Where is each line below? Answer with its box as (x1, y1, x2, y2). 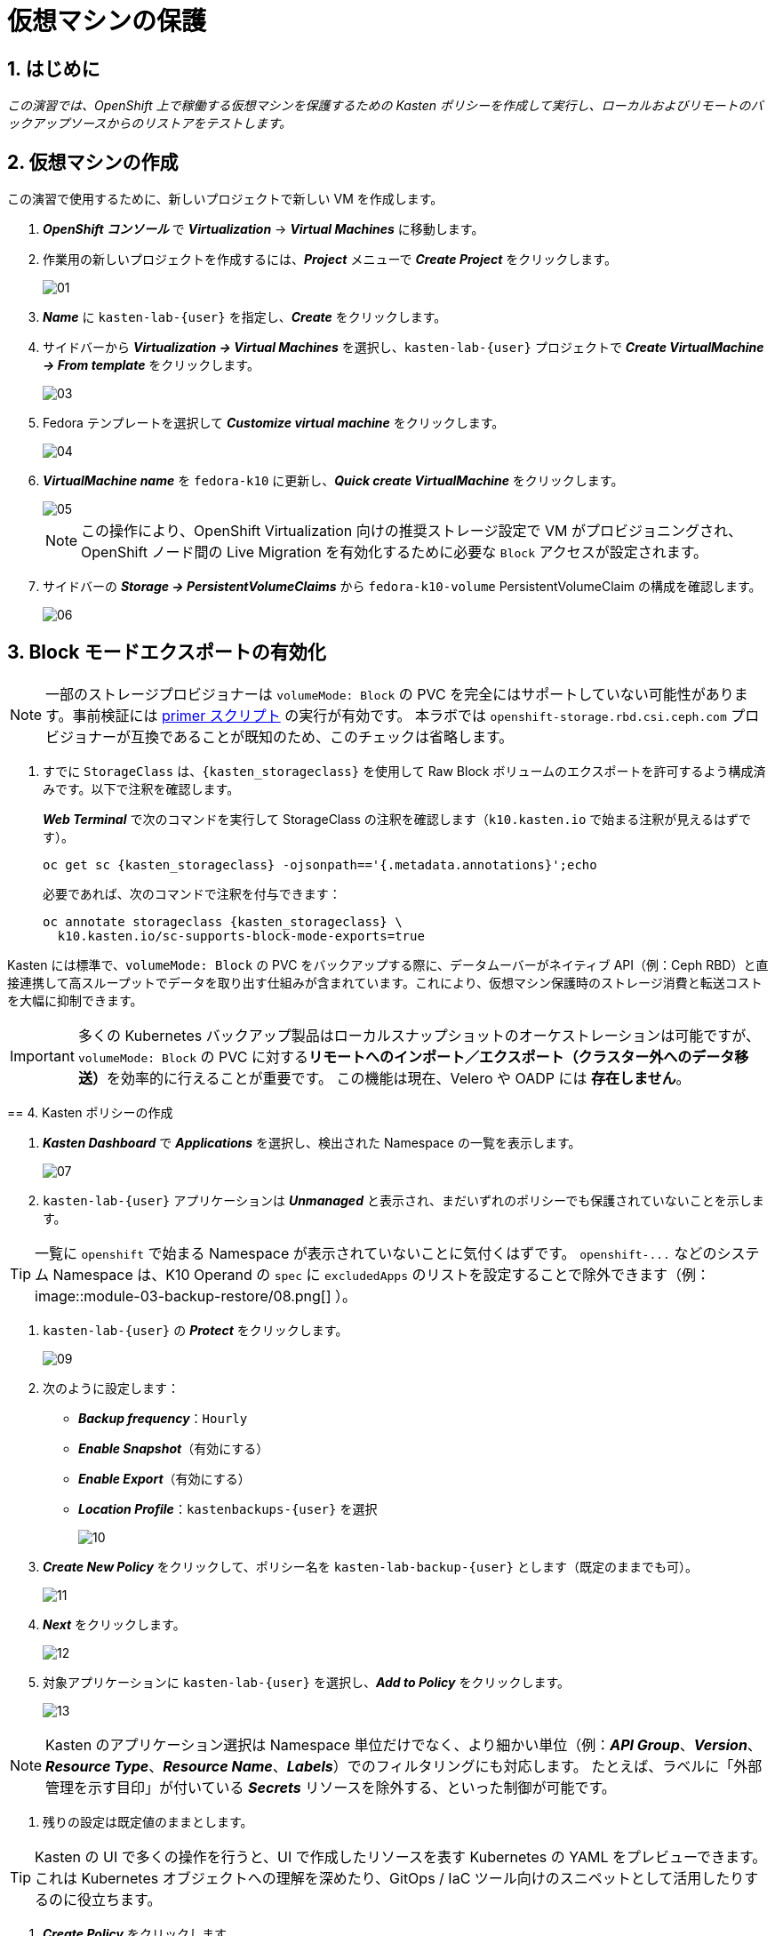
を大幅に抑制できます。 (7, 992, 143, 1008)
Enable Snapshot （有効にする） (78, 1440, 269, 1456)
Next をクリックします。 (43, 1616, 186, 1632)
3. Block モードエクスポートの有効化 (7, 641, 326, 664)
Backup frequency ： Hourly (78, 1410, 248, 1426)
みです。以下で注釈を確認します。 (43, 780, 240, 796)
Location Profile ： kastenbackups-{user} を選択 (78, 1500, 378, 1516)
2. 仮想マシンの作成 (7, 150, 179, 173)
